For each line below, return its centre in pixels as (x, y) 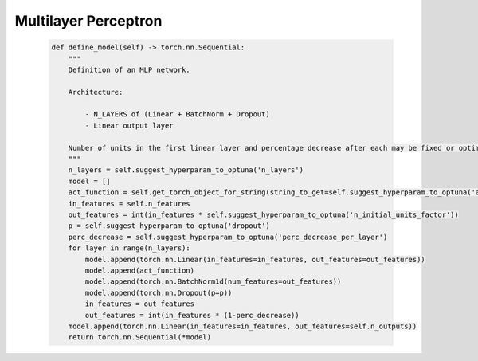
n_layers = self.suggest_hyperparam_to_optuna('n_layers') (186, 170)
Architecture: (96, 92)
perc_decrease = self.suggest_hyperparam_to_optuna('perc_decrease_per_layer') (228, 237)
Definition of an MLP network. (129, 69)
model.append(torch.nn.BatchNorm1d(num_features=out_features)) (213, 282)
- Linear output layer (129, 125)
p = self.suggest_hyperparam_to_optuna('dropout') (169, 226)
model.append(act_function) (140, 270)
